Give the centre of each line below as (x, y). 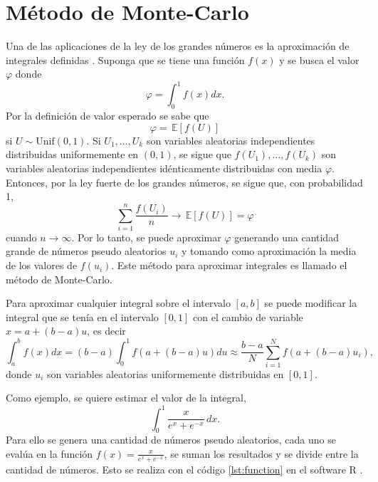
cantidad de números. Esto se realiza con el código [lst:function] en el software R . (184, 469)
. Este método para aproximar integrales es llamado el (229, 265)
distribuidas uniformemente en (72, 154)
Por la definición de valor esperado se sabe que (107, 116)
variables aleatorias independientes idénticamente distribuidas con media (164, 168)
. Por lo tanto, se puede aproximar (146, 237)
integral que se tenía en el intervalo (82, 316)
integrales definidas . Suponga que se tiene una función (125, 59)
